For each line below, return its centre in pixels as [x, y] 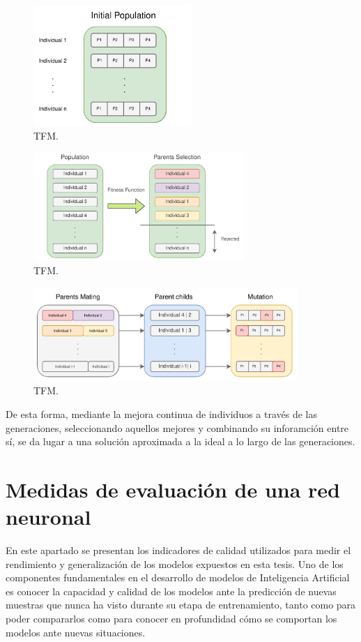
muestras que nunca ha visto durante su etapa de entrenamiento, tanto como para [181, 605]
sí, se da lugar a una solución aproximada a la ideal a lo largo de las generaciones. [180, 441]
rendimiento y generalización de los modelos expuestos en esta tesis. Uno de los [175, 563]
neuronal [48, 517]
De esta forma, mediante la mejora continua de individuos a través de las [162, 413]
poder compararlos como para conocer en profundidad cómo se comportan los [171, 618]
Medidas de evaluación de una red [173, 489]
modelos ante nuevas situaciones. [76, 632]
